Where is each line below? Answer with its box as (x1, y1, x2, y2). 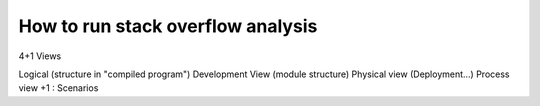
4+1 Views (18, 50, 62, 62)
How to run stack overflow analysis (18, 15, 318, 37)
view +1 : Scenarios (18, 82, 99, 94)
